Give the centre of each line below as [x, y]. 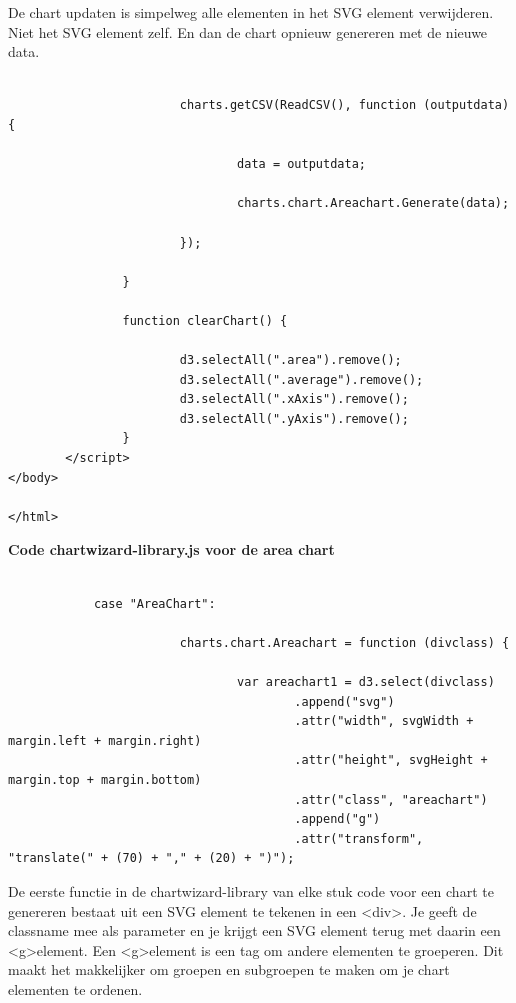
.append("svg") [344, 701]
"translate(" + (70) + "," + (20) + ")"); [151, 858]
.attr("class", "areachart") [391, 799]
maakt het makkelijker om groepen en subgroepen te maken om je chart [229, 969]
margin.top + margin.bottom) [105, 779]
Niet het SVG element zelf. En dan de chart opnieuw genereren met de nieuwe [248, 31]
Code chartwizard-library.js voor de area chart [171, 549]
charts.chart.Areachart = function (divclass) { [344, 642]
